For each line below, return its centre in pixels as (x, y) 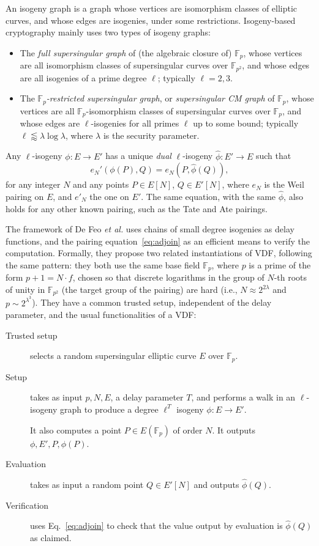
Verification (27, 505)
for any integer (33, 184)
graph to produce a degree (109, 409)
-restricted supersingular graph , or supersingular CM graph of (160, 98)
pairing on (25, 196)
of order (188, 430)
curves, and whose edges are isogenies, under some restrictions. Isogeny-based (151, 20)
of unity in (25, 290)
